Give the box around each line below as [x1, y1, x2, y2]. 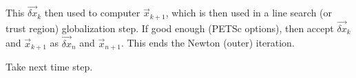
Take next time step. [6, 60, 93, 74]
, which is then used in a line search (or [165, 5, 333, 20]
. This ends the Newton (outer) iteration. [121, 36, 295, 50]
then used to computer [44, 5, 140, 20]
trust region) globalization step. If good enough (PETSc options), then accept [6, 21, 334, 35]
